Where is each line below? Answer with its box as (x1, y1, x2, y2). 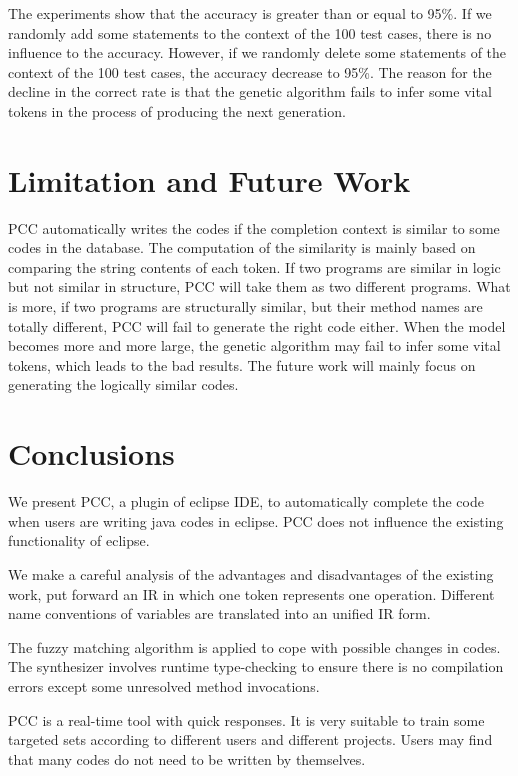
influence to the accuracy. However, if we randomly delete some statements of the (8, 42, 507, 63)
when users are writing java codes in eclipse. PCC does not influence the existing (8, 510, 504, 531)
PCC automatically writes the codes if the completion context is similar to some (8, 217, 500, 238)
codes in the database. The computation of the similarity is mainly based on (8, 237, 476, 258)
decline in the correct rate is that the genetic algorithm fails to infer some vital (8, 81, 492, 102)
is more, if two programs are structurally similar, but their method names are (8, 296, 483, 317)
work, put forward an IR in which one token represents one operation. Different (8, 583, 495, 604)
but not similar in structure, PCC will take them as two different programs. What (8, 276, 511, 297)
